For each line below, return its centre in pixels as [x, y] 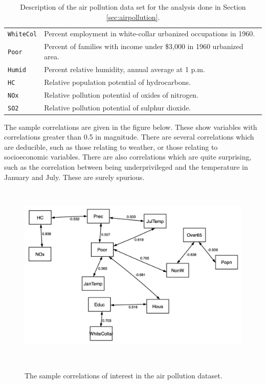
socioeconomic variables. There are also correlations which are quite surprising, [128, 157]
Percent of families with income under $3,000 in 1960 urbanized [144, 46]
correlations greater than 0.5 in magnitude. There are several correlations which [129, 137]
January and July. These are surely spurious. [74, 177]
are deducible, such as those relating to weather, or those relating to [111, 146]
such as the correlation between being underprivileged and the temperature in [126, 167]
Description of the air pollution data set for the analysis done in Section [133, 7]
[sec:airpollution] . [133, 17]
